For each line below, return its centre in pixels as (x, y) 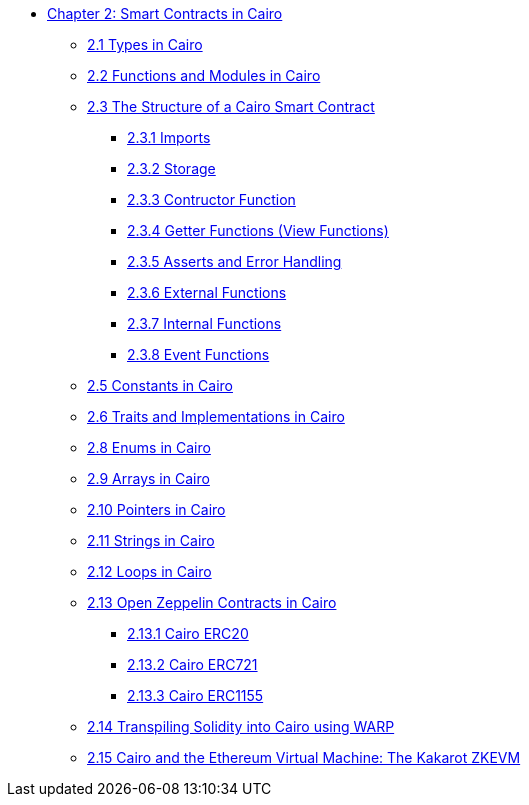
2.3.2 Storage (171, 168)
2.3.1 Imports (169, 137)
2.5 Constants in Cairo (160, 385)
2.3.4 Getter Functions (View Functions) (258, 230)
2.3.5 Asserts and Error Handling (234, 261)
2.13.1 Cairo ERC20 (188, 633)
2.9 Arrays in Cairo (148, 478)
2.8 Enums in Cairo (149, 447)
